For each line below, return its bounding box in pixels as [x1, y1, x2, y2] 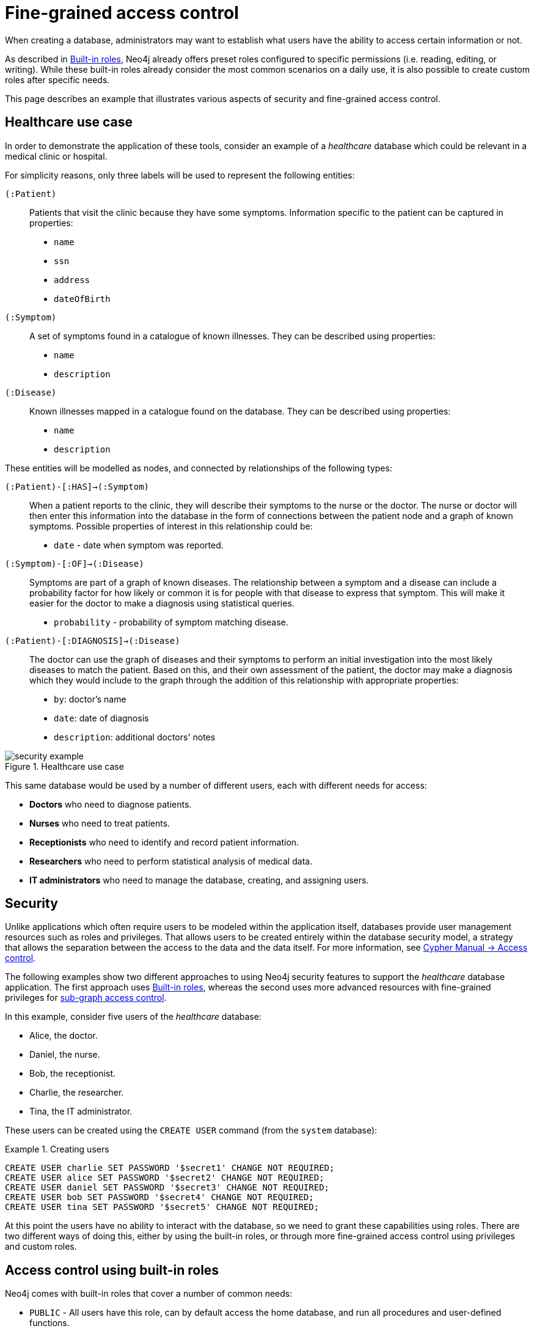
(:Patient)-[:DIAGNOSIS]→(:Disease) [5, 635, 180, 646]
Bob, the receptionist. [29, 1068, 116, 1079]
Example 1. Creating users [5, 1144, 109, 1155]
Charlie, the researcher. [29, 1087, 124, 1098]
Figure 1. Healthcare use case [5, 761, 124, 772]
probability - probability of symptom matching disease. [54, 616, 288, 627]
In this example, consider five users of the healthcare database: [5, 1011, 262, 1022]
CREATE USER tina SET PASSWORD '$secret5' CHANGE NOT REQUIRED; [5, 1202, 320, 1212]
